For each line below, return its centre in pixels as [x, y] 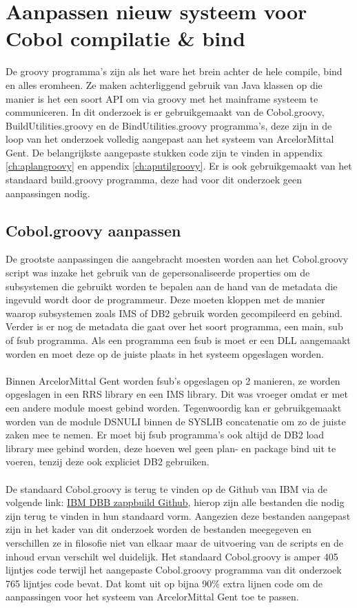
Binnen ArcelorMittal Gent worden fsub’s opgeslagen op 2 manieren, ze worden [173, 380]
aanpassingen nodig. [48, 193]
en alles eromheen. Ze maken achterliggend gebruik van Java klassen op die [164, 84]
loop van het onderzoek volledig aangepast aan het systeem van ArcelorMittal [170, 139]
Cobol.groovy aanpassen [93, 230]
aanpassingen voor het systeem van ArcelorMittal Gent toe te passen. [152, 597]
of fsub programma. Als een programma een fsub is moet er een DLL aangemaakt [178, 340]
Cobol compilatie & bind [125, 38]
